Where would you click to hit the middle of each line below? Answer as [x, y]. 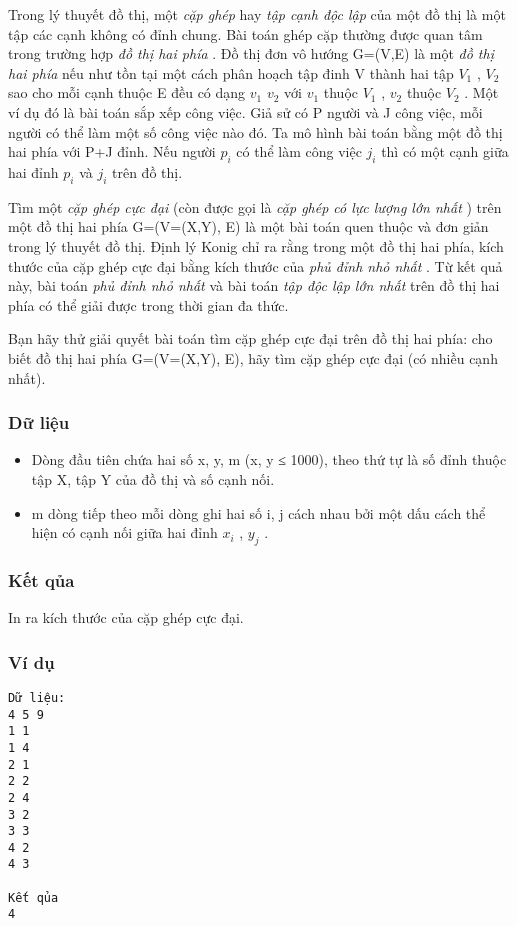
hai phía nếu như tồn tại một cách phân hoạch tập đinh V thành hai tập [231, 72]
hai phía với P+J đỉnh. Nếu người [112, 151]
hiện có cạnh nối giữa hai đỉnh [124, 532]
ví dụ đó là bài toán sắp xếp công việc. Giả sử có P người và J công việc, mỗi [245, 111]
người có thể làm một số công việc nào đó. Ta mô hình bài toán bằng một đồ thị [255, 131]
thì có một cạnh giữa [445, 151]
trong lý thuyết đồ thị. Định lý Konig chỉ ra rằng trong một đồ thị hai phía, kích [256, 245]
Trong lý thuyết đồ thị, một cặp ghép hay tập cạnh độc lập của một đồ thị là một [257, 14]
